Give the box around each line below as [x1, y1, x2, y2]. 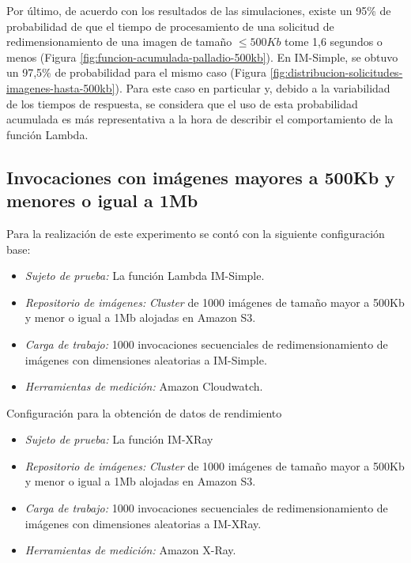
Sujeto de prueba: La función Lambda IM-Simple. [25, 267, 265, 284]
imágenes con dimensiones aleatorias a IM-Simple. [25, 351, 267, 368]
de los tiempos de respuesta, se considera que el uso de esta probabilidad [6, 95, 358, 111]
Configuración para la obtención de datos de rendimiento [6, 404, 282, 421]
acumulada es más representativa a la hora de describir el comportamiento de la [6, 111, 394, 127]
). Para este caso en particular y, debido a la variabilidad [115, 79, 390, 96]
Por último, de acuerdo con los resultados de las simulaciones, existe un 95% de [6, 2, 391, 18]
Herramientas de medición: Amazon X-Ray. [25, 542, 236, 558]
